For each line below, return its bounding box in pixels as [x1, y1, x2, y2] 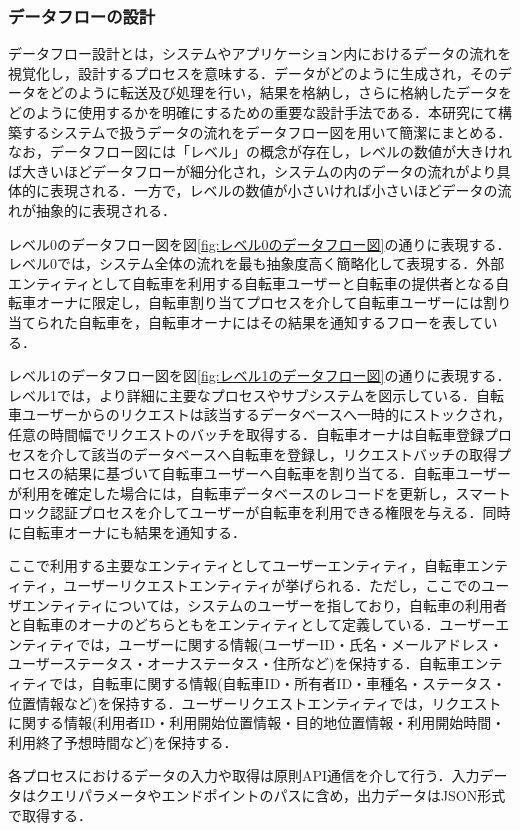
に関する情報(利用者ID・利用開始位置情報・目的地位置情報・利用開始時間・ [8, 712, 506, 733]
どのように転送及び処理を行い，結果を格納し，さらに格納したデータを [49, 82, 512, 103]
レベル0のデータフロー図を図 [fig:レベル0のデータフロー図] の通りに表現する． [8, 233, 511, 254]
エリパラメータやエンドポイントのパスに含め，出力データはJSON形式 [49, 785, 506, 805]
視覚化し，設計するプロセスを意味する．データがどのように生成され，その [8, 62, 498, 83]
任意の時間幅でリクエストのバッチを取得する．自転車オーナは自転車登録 [8, 423, 484, 444]
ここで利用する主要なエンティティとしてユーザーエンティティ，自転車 [8, 555, 466, 576]
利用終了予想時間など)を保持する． [8, 731, 238, 752]
